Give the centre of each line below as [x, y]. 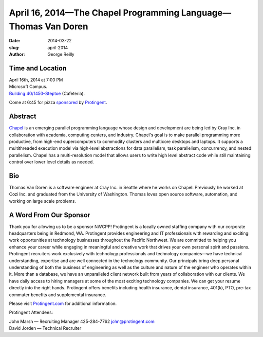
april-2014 [58, 47]
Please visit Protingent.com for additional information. [63, 303]
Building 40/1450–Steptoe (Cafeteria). [47, 93]
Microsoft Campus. [28, 87]
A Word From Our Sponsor [50, 215]
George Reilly [61, 54]
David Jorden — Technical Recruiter [45, 328]
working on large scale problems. [43, 201]
